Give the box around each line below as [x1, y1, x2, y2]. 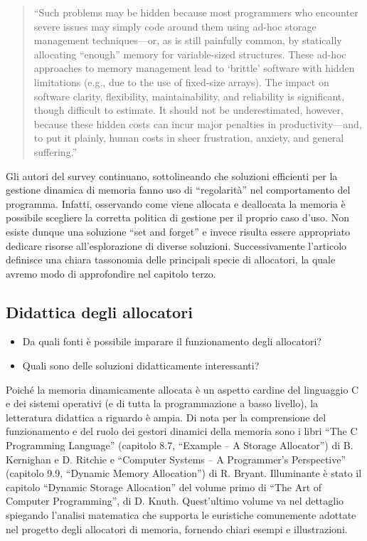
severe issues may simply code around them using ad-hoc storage [33, 19, 317, 33]
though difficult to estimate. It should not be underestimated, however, [33, 103, 344, 117]
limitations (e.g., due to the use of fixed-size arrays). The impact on [33, 74, 329, 89]
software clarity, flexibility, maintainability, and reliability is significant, [33, 88, 345, 103]
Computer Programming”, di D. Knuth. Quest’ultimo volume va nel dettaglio [6, 493, 344, 508]
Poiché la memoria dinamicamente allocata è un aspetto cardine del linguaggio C [6, 382, 359, 396]
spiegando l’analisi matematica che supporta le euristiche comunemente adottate [6, 508, 356, 522]
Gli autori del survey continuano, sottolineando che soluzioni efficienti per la [6, 168, 338, 183]
